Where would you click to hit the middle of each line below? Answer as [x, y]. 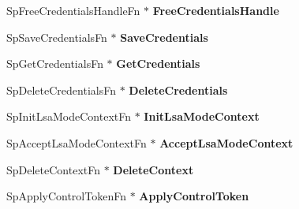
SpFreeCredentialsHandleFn [73, 10]
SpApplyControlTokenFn [66, 196]
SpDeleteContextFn [54, 169]
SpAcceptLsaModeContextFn [77, 142]
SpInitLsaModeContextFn [69, 116]
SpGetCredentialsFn [55, 63]
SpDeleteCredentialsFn [61, 90]
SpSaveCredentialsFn [57, 37]
